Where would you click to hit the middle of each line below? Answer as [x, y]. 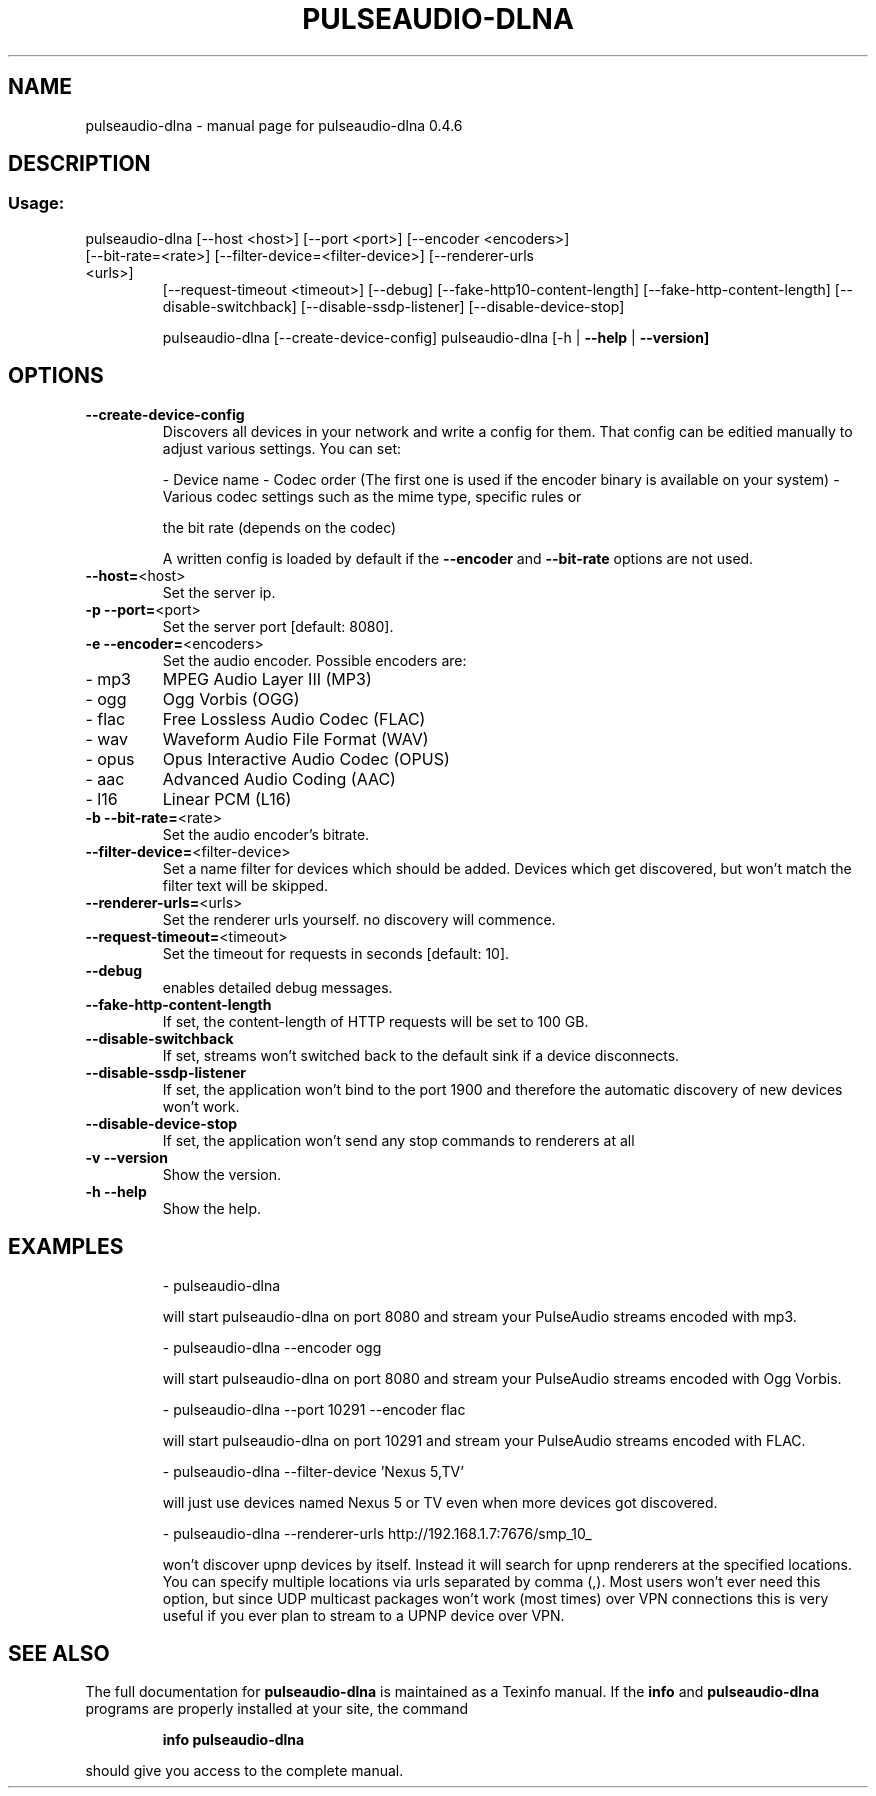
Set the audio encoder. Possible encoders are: [314, 660]
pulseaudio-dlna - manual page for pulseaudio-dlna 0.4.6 [274, 125]
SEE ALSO [59, 1653]
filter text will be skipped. [245, 885]
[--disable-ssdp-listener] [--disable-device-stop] [462, 306]
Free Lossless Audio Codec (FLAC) [294, 718]
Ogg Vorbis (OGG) [231, 698]
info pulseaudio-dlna [233, 1740]
